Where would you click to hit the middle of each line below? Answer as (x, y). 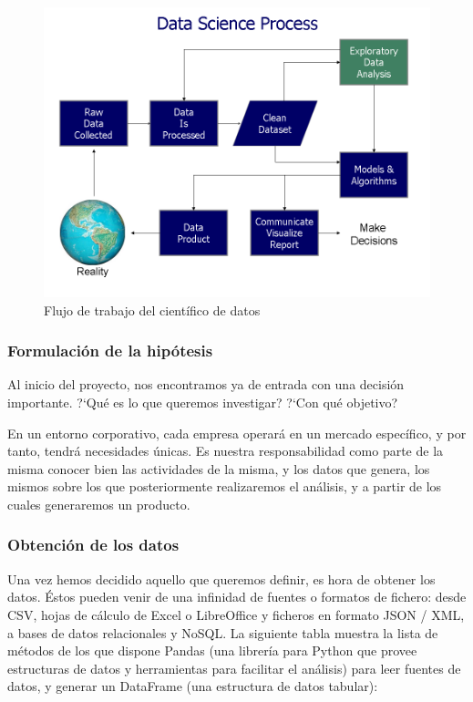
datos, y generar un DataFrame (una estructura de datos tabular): (193, 686)
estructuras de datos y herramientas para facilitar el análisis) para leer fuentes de (234, 668)
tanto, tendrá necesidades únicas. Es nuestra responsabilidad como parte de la (226, 451)
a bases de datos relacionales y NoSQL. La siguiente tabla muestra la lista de (223, 632)
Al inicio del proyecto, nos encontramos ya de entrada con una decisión (206, 384)
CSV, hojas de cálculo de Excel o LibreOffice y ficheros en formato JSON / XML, (236, 614)
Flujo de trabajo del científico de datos (152, 310)
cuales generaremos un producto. (99, 504)
